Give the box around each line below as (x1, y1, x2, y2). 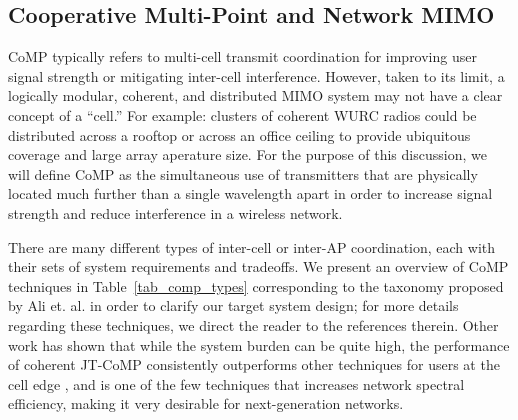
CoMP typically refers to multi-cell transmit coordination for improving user (8, 46, 477, 67)
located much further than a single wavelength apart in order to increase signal (8, 183, 493, 204)
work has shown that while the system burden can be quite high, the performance (8, 334, 510, 355)
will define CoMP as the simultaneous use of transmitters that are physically (8, 163, 478, 184)
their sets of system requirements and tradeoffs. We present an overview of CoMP (8, 256, 509, 277)
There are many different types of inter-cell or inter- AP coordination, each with (8, 236, 496, 257)
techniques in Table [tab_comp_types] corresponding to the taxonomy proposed (8, 275, 504, 296)
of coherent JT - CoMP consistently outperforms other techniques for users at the (8, 354, 500, 375)
